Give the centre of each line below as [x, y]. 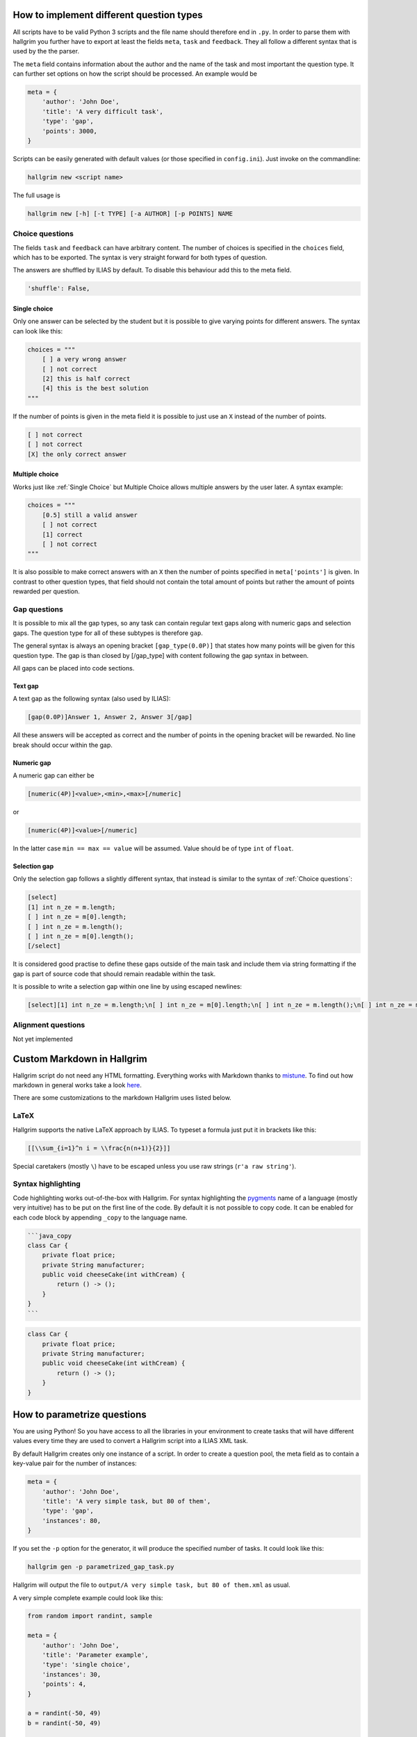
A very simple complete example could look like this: [88, 1597]
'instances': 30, [72, 1674]
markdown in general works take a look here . [77, 1085]
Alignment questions [49, 1025]
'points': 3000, [69, 131]
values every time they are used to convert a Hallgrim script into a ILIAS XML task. [130, 1441]
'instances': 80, [72, 1521]
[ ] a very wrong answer [84, 359]
